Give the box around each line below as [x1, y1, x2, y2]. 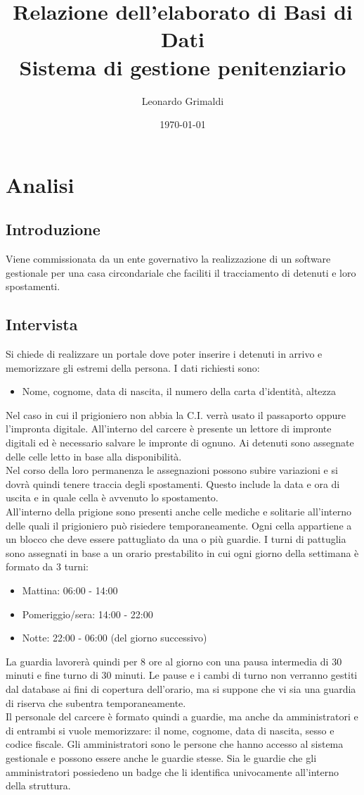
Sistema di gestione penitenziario [19, 52, 346, 81]
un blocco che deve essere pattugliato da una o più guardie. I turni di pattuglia [6, 532, 346, 546]
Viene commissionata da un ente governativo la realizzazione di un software [6, 251, 331, 266]
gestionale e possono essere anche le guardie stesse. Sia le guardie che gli [6, 750, 317, 765]
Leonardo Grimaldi [141, 93, 224, 108]
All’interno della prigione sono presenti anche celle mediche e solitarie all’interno [6, 504, 351, 518]
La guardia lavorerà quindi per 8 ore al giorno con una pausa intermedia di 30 [6, 653, 342, 668]
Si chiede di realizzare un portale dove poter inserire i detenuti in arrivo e [6, 346, 323, 361]
